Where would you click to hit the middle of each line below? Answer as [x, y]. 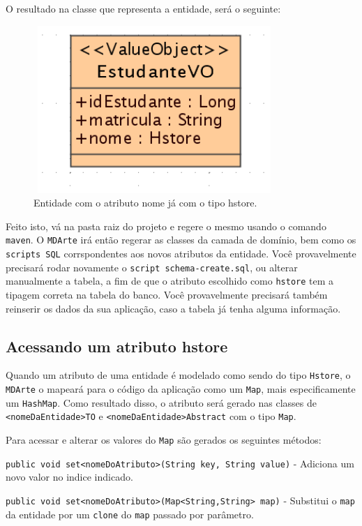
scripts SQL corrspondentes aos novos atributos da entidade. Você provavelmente [181, 254]
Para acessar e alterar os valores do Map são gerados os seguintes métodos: [164, 440]
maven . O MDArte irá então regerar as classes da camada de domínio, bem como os [181, 240]
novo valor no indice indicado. [69, 477]
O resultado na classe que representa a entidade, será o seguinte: [143, 8]
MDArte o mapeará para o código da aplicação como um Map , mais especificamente [181, 389]
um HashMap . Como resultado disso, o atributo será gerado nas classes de [161, 402]
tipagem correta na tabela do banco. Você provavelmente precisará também [167, 294]
